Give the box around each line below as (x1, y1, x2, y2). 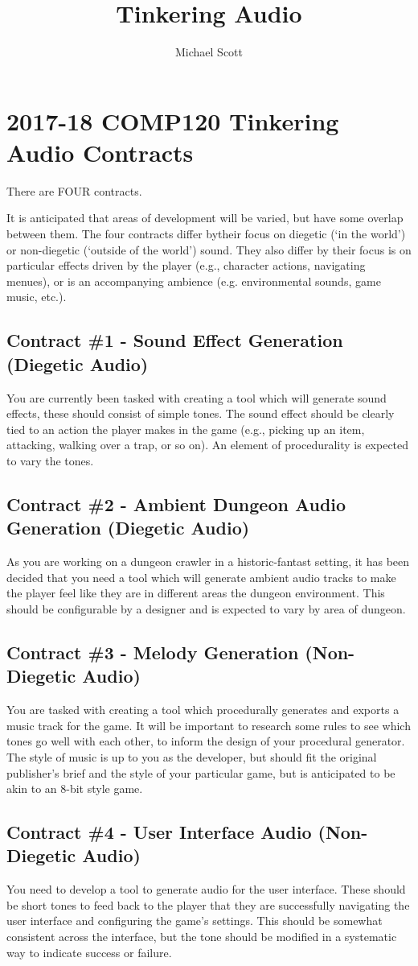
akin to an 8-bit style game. (6, 780, 143, 797)
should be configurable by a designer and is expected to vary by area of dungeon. (6, 600, 406, 617)
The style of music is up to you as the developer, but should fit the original (6, 748, 377, 765)
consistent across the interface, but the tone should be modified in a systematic (6, 928, 397, 945)
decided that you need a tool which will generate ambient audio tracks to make (6, 568, 396, 585)
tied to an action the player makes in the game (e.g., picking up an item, (6, 420, 365, 437)
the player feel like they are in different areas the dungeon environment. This (6, 584, 385, 601)
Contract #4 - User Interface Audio (6, 819, 312, 844)
